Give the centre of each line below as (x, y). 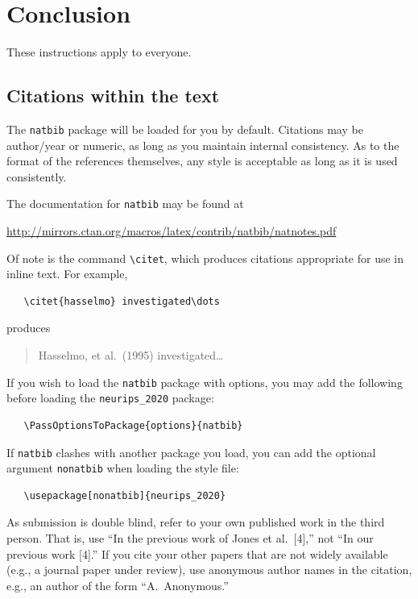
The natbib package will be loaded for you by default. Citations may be (185, 129)
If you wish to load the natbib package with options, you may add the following (205, 382)
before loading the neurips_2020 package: (110, 398)
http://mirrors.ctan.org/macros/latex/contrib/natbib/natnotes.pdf (172, 231)
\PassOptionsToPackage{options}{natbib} (133, 425)
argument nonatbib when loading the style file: (123, 468)
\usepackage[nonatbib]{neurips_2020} (125, 495)
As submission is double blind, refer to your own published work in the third (196, 522)
